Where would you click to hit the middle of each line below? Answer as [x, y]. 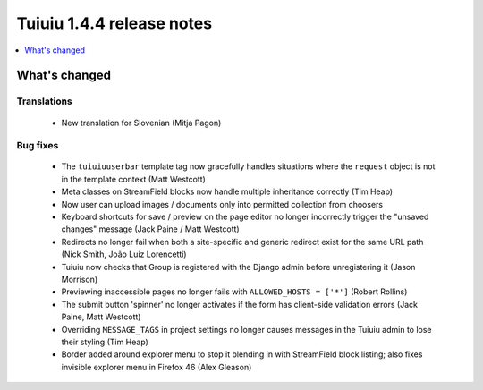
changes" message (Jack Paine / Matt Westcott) [151, 229]
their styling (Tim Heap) [105, 342]
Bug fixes [38, 146]
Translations [45, 101]
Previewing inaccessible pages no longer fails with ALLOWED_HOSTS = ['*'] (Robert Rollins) [234, 292]
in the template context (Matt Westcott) [133, 179]
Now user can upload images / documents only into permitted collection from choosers [222, 204]
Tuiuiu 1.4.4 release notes [114, 23]
